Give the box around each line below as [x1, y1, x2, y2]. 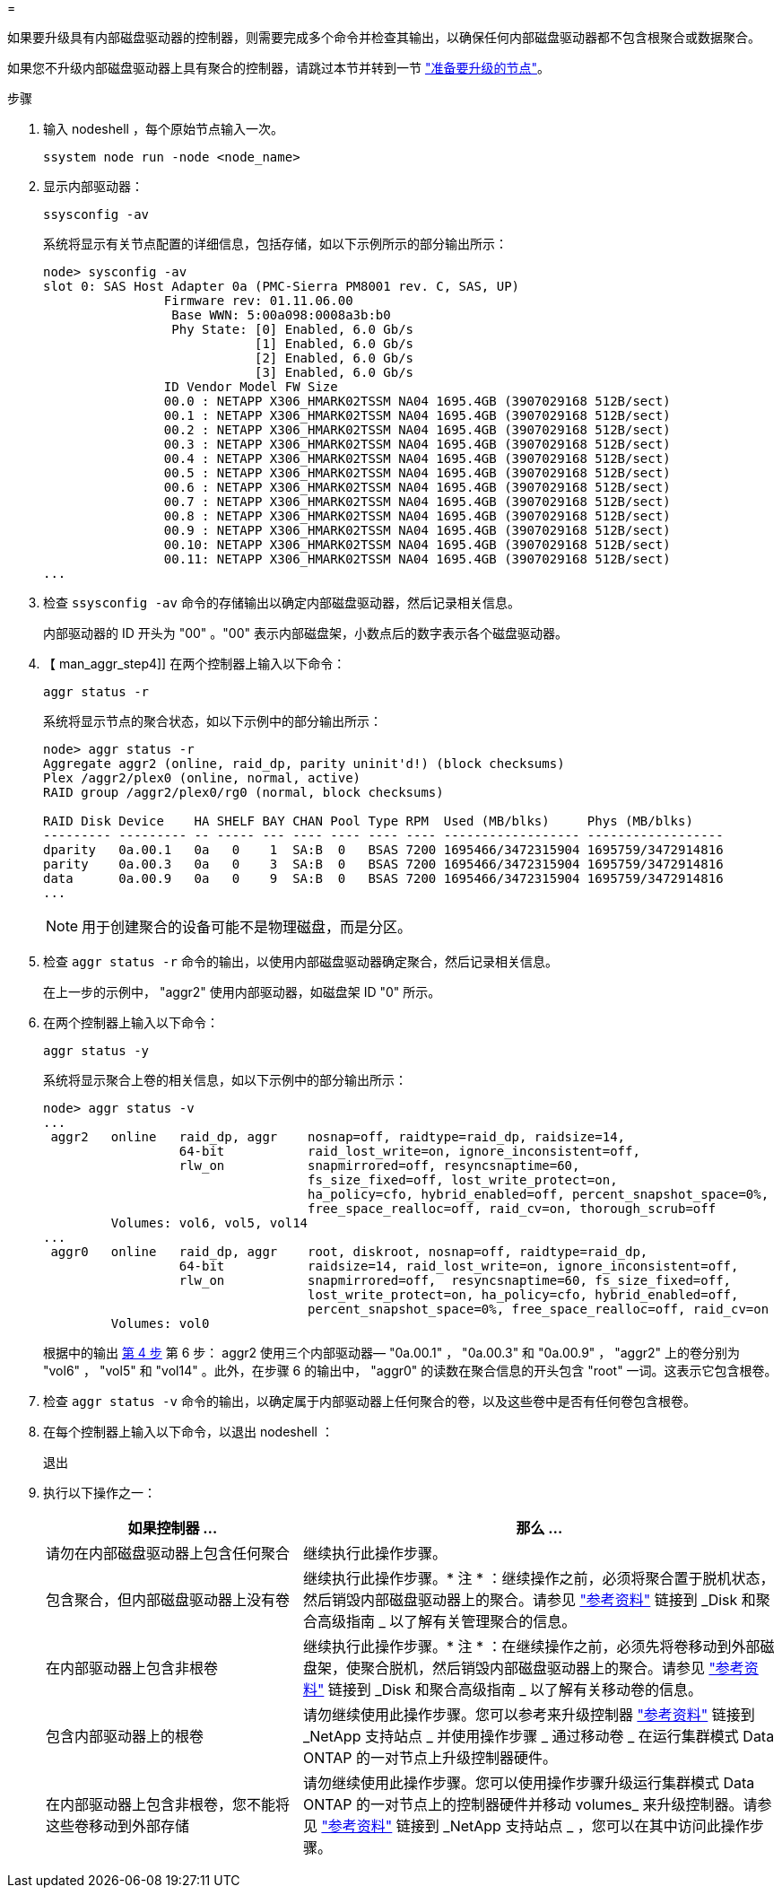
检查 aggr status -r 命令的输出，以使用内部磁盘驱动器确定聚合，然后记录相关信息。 [43, 954, 558, 969]
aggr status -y [43, 1044, 150, 1058]
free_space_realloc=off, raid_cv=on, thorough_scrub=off [308, 1201, 717, 1216]
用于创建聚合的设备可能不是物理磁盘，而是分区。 [82, 918, 413, 936]
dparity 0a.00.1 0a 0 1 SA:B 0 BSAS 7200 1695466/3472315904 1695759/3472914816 [43, 843, 724, 857]
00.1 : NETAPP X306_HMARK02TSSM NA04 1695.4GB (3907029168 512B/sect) [163, 408, 671, 423]
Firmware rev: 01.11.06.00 [163, 293, 353, 308]
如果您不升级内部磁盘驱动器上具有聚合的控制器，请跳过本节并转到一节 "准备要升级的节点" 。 [7, 60, 550, 75]
